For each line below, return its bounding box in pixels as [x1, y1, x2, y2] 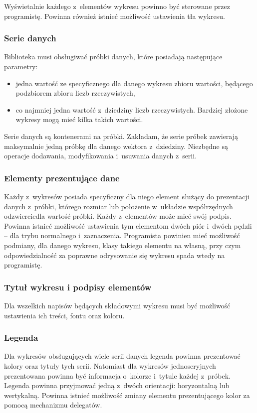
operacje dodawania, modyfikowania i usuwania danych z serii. [4, 150, 197, 161]
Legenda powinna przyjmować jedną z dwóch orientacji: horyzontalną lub [4, 380, 230, 391]
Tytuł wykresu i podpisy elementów [4, 280, 152, 293]
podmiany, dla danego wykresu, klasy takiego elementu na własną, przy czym [4, 240, 241, 250]
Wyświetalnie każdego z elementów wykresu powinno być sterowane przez [4, 1, 230, 11]
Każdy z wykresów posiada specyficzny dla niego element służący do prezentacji [4, 191, 250, 201]
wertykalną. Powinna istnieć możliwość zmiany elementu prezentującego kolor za [4, 390, 250, 400]
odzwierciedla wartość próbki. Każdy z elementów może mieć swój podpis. [4, 211, 232, 221]
